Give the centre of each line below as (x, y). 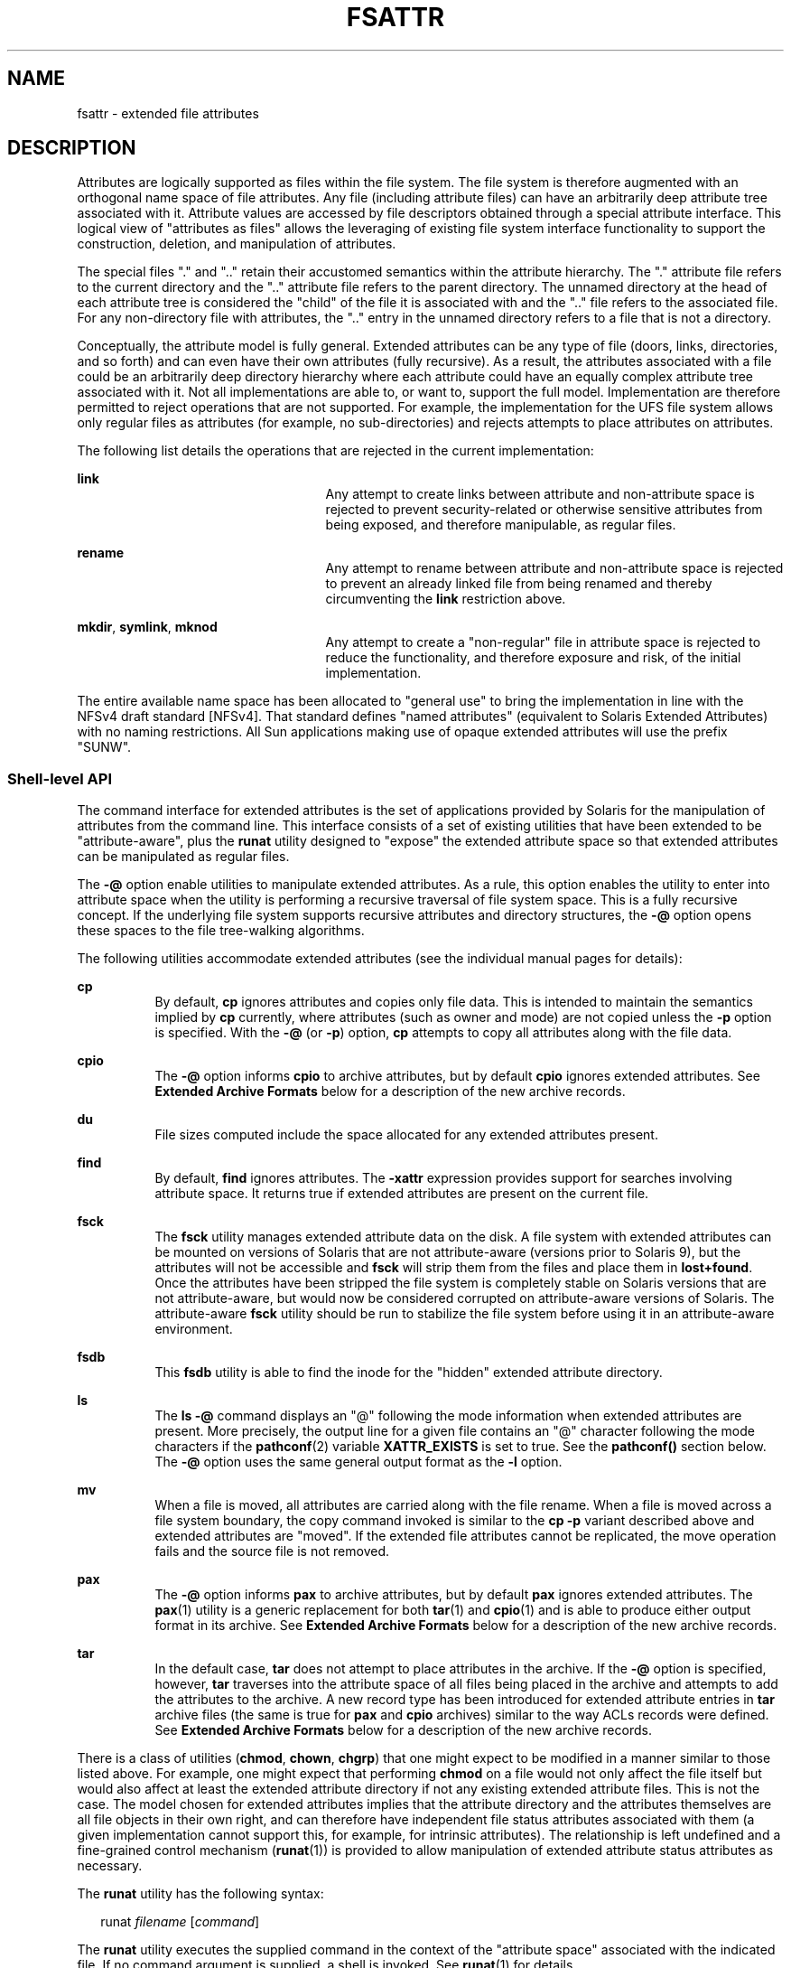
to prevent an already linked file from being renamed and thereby (519, 584)
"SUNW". (104, 747)
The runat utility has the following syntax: (200, 1894)
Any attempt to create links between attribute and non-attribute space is (540, 494)
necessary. (110, 1866)
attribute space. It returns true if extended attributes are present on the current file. (402, 1194)
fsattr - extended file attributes (168, 113)
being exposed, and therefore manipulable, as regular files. (501, 525)
